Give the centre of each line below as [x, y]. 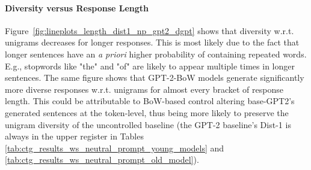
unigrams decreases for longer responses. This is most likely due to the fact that [152, 42]
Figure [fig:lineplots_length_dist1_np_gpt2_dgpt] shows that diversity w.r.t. [149, 30]
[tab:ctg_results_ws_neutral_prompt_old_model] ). [102, 160]
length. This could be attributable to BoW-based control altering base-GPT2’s [150, 101]
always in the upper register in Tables [74, 136]
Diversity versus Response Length [77, 7]
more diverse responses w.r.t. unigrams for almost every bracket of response [144, 89]
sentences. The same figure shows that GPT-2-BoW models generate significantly [155, 78]
